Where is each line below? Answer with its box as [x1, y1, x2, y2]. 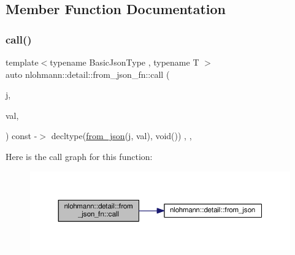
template [6, 56, 39, 68]
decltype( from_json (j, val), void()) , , [51, 129, 192, 142]
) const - [6, 129, 37, 142]
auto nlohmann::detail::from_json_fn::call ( [6, 67, 170, 80]
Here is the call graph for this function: [6, 150, 153, 162]
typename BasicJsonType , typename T [50, 56, 199, 68]
